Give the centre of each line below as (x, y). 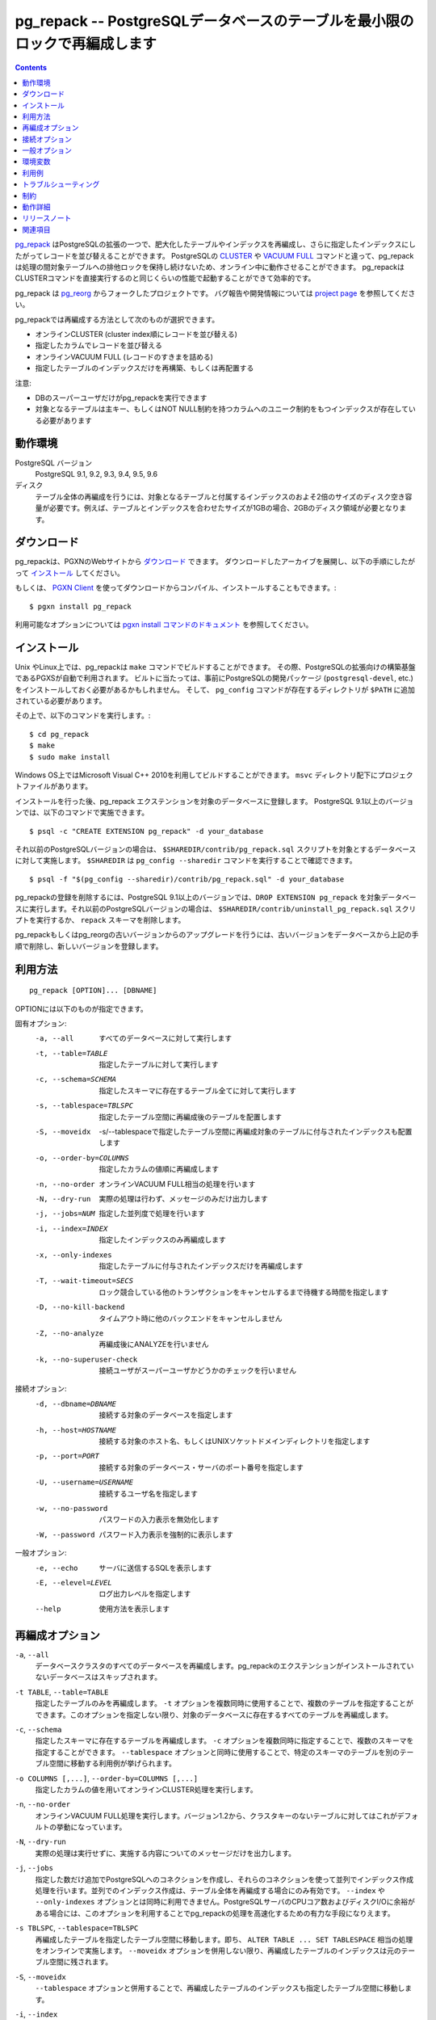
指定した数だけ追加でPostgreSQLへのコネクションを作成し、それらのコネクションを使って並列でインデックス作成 (224, 1879)
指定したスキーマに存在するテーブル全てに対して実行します (197, 1090)
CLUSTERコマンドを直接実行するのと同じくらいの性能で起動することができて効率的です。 (165, 278)
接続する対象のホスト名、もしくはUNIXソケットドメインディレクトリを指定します (235, 1441)
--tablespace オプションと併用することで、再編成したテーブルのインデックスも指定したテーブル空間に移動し (220, 1988)
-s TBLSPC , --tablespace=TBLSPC (77, 1928)
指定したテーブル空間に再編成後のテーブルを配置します (191, 1117)
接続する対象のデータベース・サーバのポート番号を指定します (201, 1467)
